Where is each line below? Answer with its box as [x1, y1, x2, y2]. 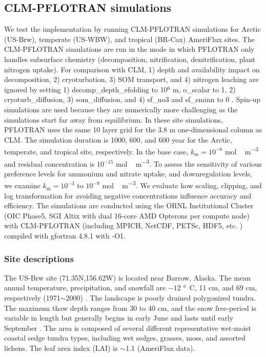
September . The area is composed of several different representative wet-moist [4, 322, 251, 333]
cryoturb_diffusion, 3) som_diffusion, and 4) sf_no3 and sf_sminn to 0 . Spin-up [4, 94, 260, 105]
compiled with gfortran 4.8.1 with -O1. [4, 230, 126, 241]
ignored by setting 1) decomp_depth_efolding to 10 [4, 84, 168, 94]
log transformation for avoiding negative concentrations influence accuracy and [4, 190, 252, 201]
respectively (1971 [4, 292, 60, 303]
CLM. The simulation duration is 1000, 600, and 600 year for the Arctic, [4, 134, 232, 145]
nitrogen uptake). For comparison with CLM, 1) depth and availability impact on [4, 64, 260, 74]
